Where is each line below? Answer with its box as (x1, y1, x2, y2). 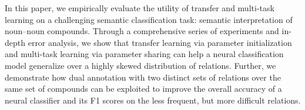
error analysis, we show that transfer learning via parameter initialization (28, 36, 292, 48)
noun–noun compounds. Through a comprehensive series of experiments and (5, 25, 279, 37)
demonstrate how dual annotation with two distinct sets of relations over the (5, 71, 281, 83)
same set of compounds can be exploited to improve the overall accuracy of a (5, 82, 282, 95)
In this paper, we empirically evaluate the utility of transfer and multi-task (5, 2, 274, 14)
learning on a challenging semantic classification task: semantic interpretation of (5, 13, 293, 25)
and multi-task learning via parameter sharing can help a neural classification (5, 48, 284, 60)
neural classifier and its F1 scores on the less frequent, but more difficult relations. (5, 94, 301, 106)
